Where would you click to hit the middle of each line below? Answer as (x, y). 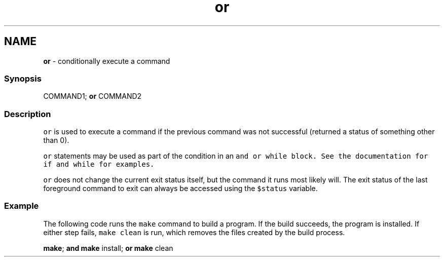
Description (28, 114)
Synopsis (23, 78)
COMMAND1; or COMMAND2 (92, 96)
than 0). (56, 140)
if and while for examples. (99, 164)
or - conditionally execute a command (107, 61)
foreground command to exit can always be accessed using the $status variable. (180, 189)
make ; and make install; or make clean (108, 248)
